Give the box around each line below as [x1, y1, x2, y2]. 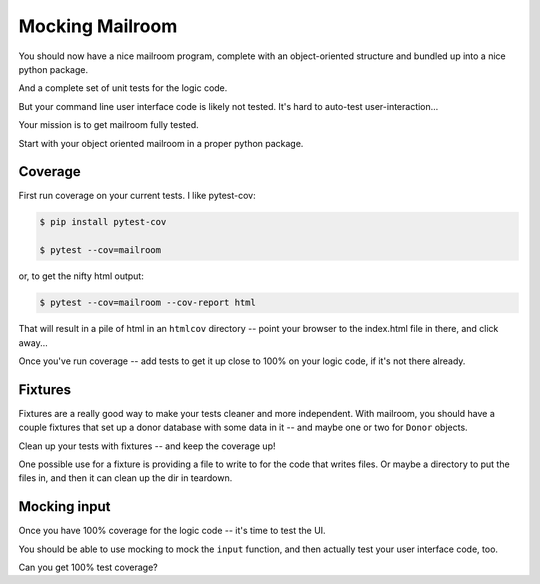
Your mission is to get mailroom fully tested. [18, 119, 199, 131]
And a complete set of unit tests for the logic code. [18, 82, 228, 94]
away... [18, 336, 49, 349]
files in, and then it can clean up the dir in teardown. [18, 472, 233, 484]
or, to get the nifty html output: [18, 270, 144, 282]
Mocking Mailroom [18, 15, 178, 37]
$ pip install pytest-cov [39, 216, 167, 228]
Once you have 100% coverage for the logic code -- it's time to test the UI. [18, 525, 326, 537]
